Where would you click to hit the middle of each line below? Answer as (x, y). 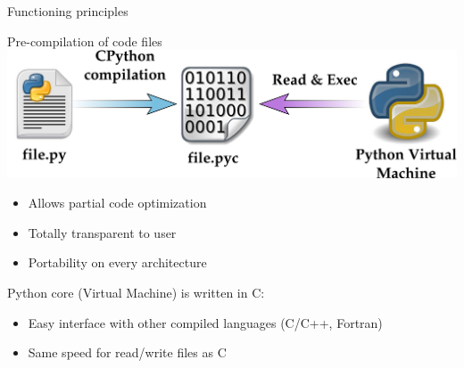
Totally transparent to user (102, 232)
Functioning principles (68, 11)
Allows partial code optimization (117, 203)
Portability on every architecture (117, 262)
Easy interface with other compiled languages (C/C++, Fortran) (205, 322)
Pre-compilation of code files (85, 41)
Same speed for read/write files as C (127, 352)
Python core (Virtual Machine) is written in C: (136, 292)
